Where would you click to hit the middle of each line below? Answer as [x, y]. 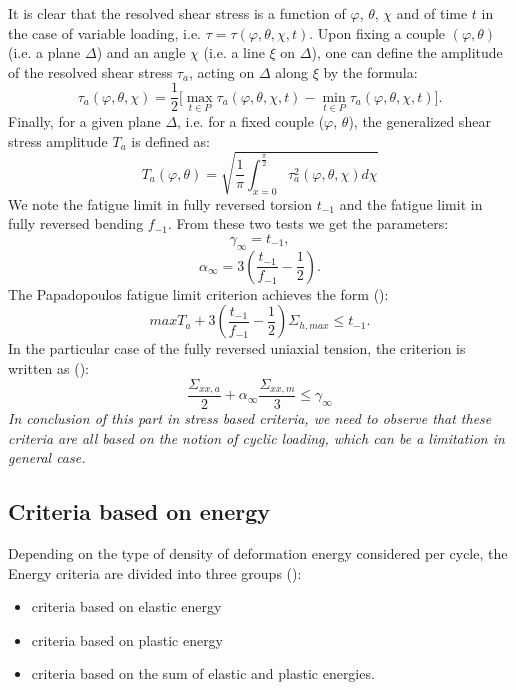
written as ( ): [49, 367]
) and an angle [141, 52]
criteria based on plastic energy [127, 639]
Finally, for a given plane [84, 121]
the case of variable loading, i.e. [105, 32]
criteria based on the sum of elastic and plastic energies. [203, 673]
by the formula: [370, 71]
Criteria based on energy [139, 511]
